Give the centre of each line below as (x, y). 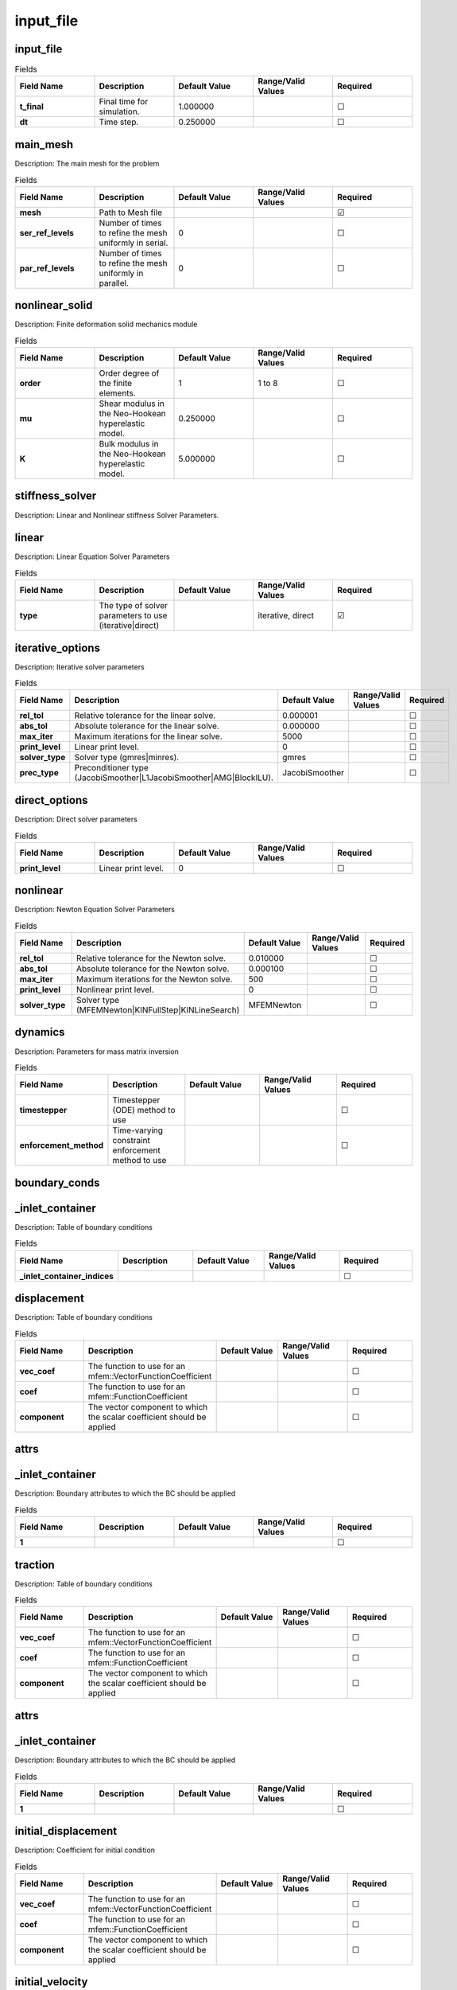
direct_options (51, 800)
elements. (117, 393)
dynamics (40, 1032)
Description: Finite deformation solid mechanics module (106, 324)
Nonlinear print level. (115, 989)
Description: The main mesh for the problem (87, 163)
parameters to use (133, 615)
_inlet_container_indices (67, 1276)
